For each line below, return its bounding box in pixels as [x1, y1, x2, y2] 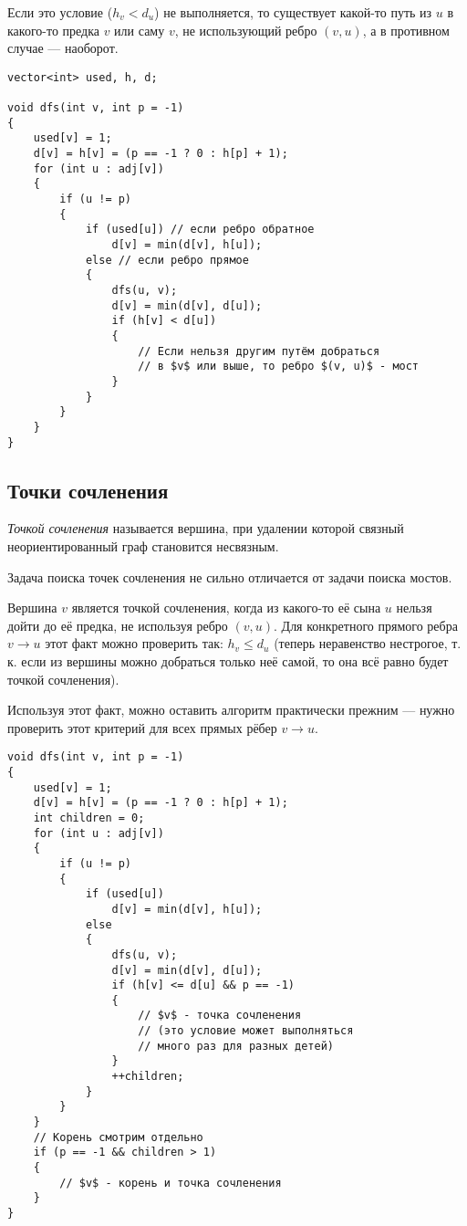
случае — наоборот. [7, 38, 119, 58]
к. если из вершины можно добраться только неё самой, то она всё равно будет [7, 651, 449, 670]
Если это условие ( [7, 3, 113, 21]
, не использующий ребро [174, 20, 317, 39]
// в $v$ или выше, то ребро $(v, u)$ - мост [138, 360, 420, 373]
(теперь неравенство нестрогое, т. [274, 634, 462, 653]
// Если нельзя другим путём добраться [138, 344, 380, 358]
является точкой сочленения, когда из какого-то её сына [71, 598, 381, 617]
